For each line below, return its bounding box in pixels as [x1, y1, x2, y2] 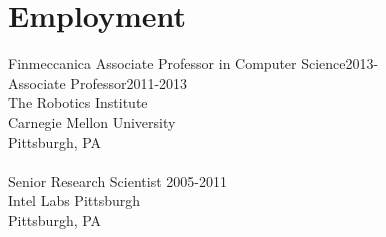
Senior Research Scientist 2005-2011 [8, 170, 227, 191]
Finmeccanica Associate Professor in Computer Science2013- [8, 53, 379, 74]
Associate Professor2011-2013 [8, 72, 188, 93]
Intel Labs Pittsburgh [8, 190, 141, 211]
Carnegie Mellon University [8, 111, 176, 132]
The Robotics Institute [8, 92, 148, 113]
